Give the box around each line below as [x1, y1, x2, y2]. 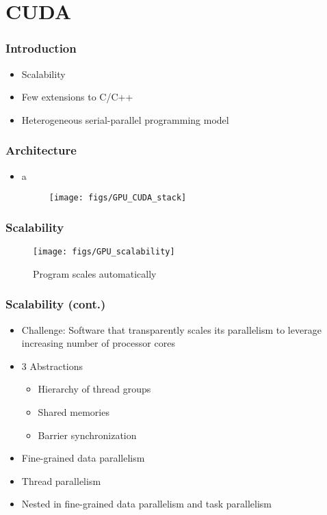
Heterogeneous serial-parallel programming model [21, 112, 229, 127]
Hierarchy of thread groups [38, 382, 151, 396]
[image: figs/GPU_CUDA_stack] [49, 193, 187, 203]
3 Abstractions [21, 358, 83, 373]
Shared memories [38, 404, 109, 419]
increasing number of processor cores [21, 336, 175, 350]
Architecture [5, 142, 77, 159]
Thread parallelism [21, 473, 101, 488]
